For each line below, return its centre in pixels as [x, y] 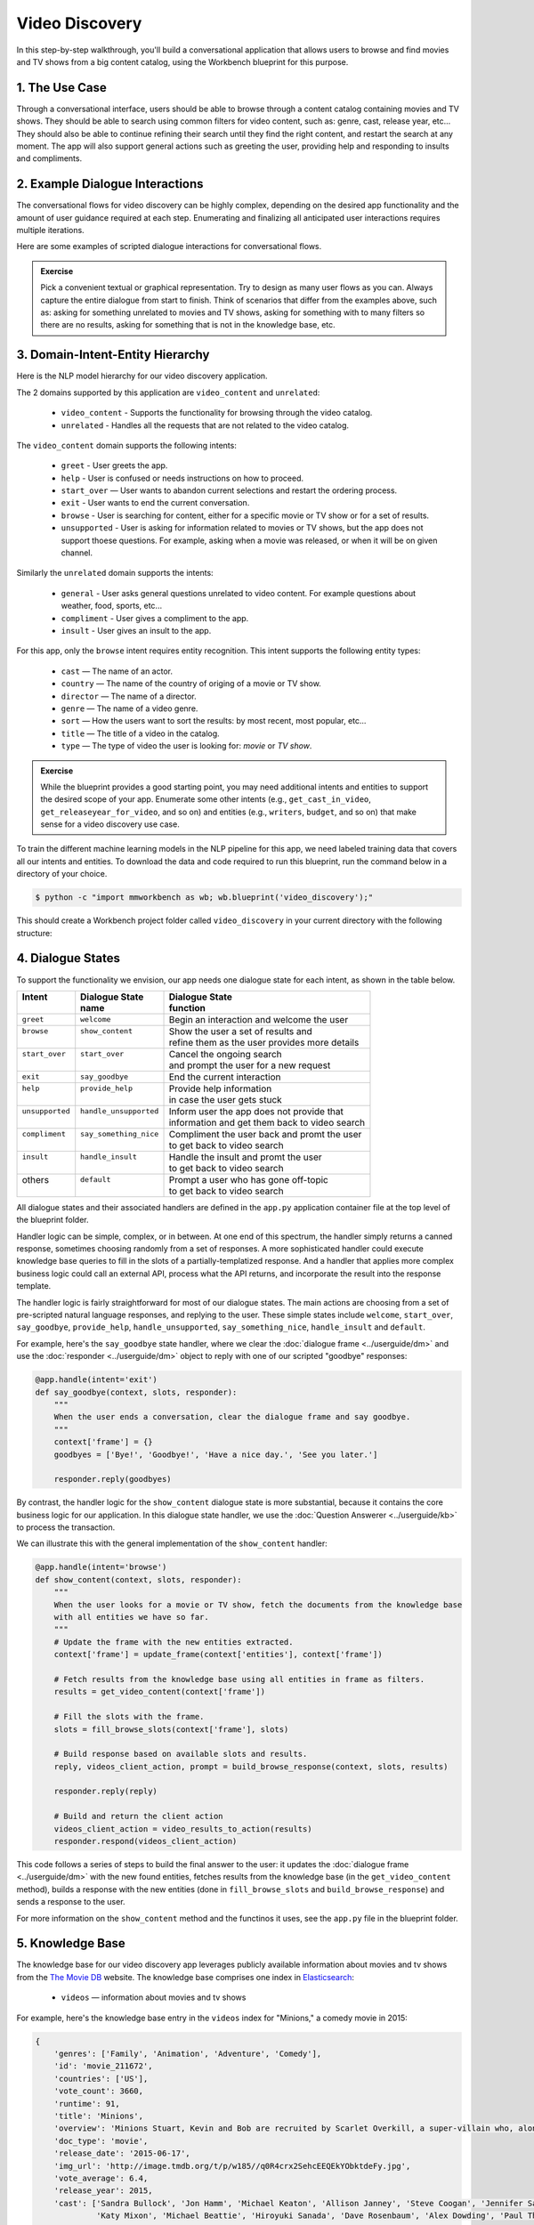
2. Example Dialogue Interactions [110, 184]
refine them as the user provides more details [264, 1042]
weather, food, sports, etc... [112, 606]
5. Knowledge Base [71, 1943]
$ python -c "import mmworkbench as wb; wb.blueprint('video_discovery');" [204, 898]
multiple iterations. [50, 231]
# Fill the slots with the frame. [129, 1717]
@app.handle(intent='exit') [96, 1380]
